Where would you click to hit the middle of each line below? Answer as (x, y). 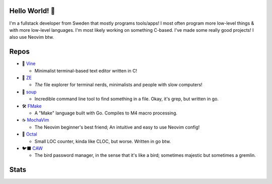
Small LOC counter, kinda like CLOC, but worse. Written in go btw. (103, 141)
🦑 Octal (29, 134)
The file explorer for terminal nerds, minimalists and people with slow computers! (118, 85)
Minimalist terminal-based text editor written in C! (86, 71)
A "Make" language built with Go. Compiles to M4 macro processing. (106, 113)
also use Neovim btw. (31, 37)
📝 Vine (29, 64)
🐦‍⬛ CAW (32, 148)
